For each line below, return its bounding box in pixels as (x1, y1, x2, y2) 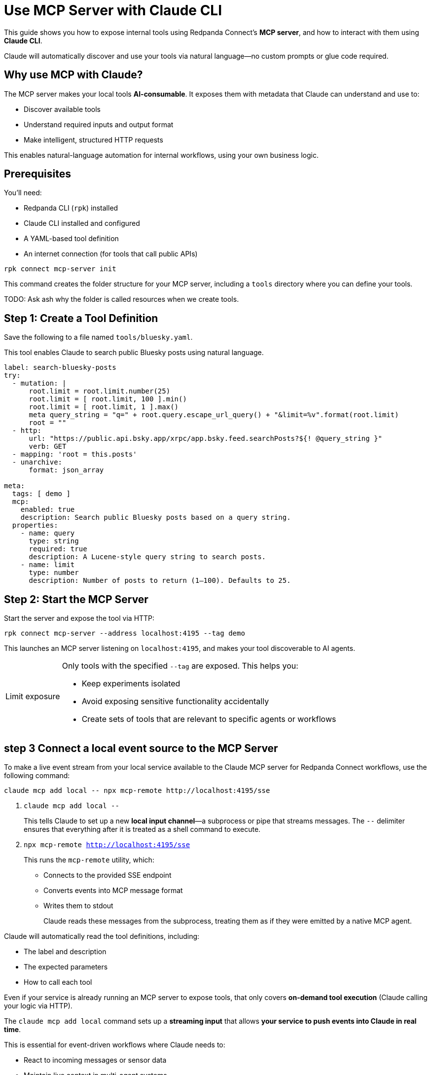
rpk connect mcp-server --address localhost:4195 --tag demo (4, 629, 245, 638)
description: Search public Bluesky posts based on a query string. (20, 513, 291, 522)
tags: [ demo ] (12, 490, 71, 498)
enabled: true (20, 505, 75, 514)
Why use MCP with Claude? (4, 69, 143, 81)
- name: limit (20, 561, 75, 569)
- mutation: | (12, 379, 67, 388)
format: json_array (29, 466, 104, 474)
